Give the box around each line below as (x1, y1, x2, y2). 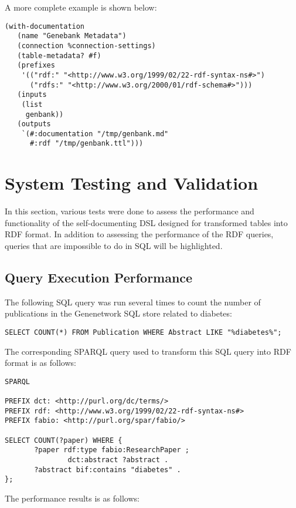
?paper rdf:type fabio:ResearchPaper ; (34, 446, 189, 455)
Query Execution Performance (5, 268, 193, 287)
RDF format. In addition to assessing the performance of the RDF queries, (5, 228, 274, 240)
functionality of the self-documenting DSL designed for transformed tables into (5, 216, 288, 228)
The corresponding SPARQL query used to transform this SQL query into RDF (5, 345, 291, 357)
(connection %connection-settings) (17, 41, 156, 50)
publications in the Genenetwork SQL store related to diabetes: (5, 307, 232, 319)
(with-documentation (5, 22, 85, 31)
